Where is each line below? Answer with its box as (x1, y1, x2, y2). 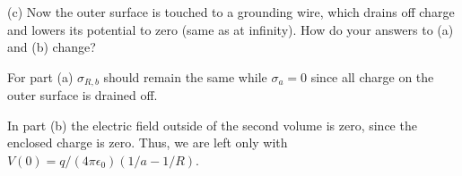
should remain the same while (103, 67, 267, 86)
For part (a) (7, 67, 74, 86)
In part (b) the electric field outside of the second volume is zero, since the (7, 115, 417, 134)
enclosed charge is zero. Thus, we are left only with (7, 133, 288, 152)
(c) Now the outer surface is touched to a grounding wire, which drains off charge (7, 3, 455, 21)
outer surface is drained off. (7, 86, 158, 105)
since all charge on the (310, 67, 434, 86)
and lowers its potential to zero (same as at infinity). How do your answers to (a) (7, 20, 454, 38)
